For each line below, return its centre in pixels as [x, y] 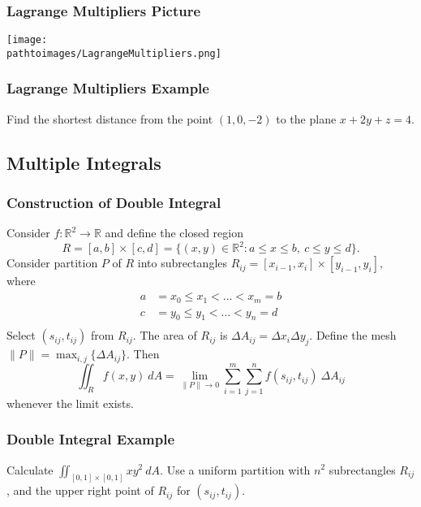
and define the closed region [174, 233]
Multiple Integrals [84, 162]
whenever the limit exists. [70, 403]
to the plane [306, 118]
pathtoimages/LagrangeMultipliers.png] [114, 53]
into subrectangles [183, 263]
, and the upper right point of [80, 490]
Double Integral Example [91, 439]
